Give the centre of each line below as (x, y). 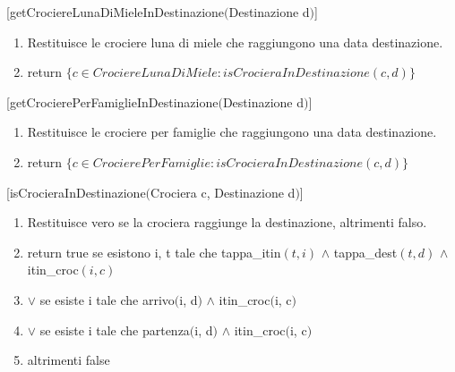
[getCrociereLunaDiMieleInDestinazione (116, 12)
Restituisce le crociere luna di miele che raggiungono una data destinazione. (235, 42)
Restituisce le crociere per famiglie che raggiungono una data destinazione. (232, 132)
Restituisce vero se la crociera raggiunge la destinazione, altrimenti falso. (227, 222)
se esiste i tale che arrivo (107, 299)
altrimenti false (69, 360)
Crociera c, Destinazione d (223, 192)
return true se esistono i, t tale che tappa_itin (154, 252)
